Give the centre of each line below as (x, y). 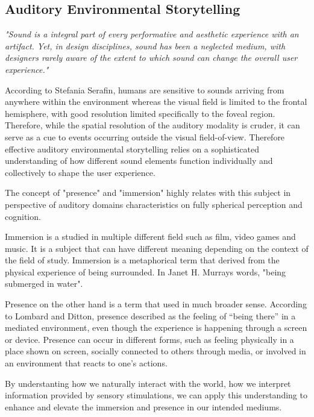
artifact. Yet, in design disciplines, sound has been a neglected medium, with (145, 45)
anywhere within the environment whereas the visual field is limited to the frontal (156, 102)
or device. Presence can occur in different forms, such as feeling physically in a (149, 339)
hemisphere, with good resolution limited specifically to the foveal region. (140, 113)
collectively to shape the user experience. (80, 172)
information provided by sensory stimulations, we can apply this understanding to (156, 395)
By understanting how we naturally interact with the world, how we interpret (148, 383)
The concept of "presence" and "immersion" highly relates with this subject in (148, 193)
